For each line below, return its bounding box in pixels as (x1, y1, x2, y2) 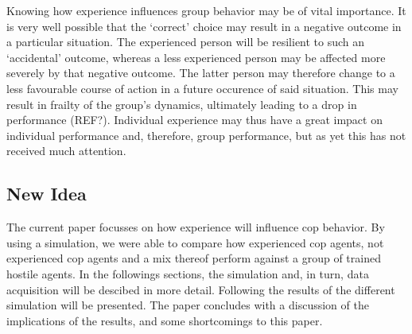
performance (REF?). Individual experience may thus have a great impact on (6, 111, 383, 128)
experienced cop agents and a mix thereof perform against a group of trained (6, 250, 381, 266)
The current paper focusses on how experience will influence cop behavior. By (6, 219, 385, 235)
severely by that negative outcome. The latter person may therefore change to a (6, 64, 395, 81)
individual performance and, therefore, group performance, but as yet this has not (6, 126, 406, 143)
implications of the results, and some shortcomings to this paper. (6, 312, 323, 328)
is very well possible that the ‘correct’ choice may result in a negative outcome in (6, 17, 402, 34)
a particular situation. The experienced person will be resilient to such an (6, 33, 365, 50)
